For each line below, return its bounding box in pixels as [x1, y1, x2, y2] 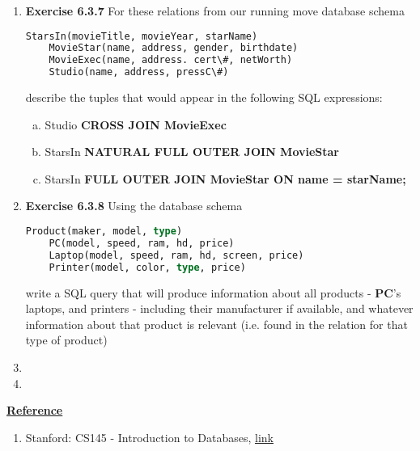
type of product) [25, 331, 108, 348]
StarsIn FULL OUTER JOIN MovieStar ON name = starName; [45, 170, 406, 187]
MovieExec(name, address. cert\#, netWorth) [49, 54, 293, 66]
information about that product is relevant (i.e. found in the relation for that [25, 315, 408, 332]
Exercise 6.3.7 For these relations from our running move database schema [25, 2, 405, 19]
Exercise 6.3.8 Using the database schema [25, 197, 243, 214]
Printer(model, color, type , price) [49, 261, 246, 273]
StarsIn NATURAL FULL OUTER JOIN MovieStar [45, 143, 339, 160]
